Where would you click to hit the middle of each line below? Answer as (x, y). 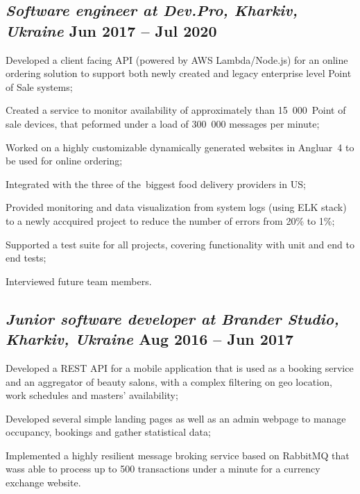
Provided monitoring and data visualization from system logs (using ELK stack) (176, 207)
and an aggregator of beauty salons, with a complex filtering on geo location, (169, 381)
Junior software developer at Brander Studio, (172, 318)
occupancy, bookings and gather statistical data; (108, 432)
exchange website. (43, 483)
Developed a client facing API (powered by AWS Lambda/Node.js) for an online (177, 59)
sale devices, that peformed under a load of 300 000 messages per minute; (163, 123)
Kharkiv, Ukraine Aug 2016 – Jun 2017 (150, 339)
